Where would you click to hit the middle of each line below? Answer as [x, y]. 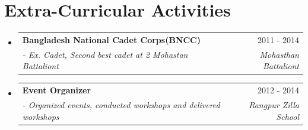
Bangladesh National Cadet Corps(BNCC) [112, 39]
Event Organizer [57, 90]
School [288, 116]
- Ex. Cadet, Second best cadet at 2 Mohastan [105, 54]
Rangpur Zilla [274, 105]
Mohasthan [279, 54]
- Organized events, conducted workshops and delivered [121, 105]
